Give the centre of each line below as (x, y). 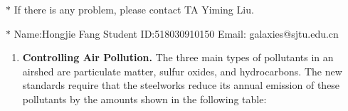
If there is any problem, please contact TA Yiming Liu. (134, 9)
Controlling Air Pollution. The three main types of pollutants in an (178, 57)
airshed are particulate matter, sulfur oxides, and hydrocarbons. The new (182, 71)
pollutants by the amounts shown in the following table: (144, 99)
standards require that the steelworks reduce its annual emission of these (181, 85)
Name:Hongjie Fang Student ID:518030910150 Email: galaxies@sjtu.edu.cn (176, 33)
